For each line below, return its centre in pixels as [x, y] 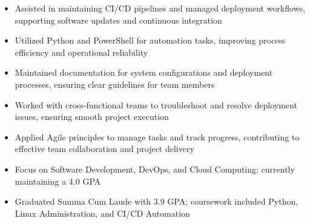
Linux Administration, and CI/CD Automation [102, 213]
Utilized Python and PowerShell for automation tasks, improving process [150, 40]
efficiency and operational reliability [81, 52]
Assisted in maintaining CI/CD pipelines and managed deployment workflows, [160, 8]
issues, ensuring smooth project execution [92, 117]
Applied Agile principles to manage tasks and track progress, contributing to [157, 137]
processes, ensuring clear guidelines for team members [115, 84]
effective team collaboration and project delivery [104, 149]
